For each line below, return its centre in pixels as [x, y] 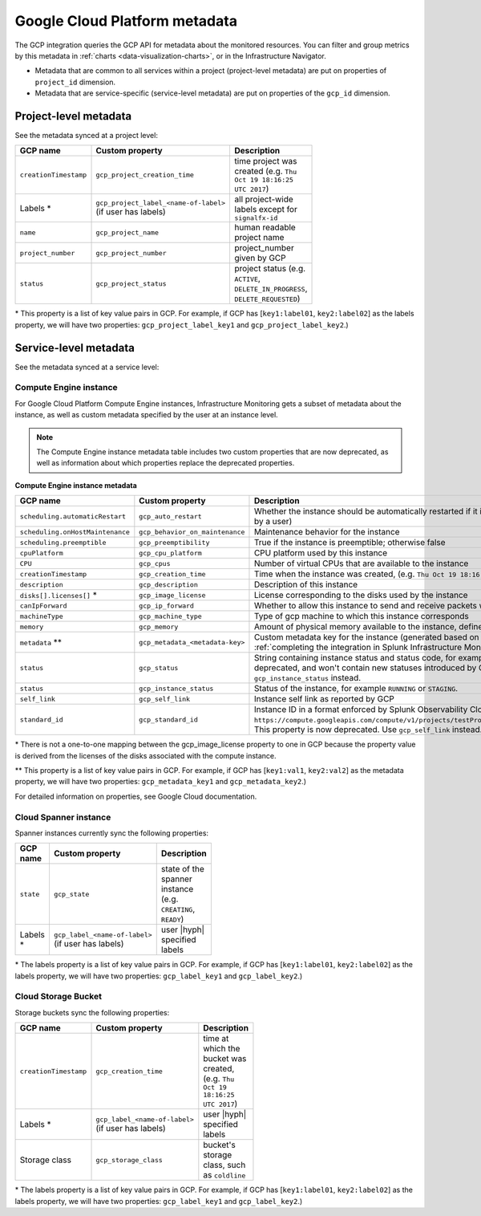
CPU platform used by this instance [321, 553]
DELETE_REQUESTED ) [267, 299]
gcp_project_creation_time [145, 175]
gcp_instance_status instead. [307, 678]
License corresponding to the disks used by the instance [361, 596]
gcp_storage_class [129, 1160]
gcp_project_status [131, 284]
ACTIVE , [247, 279]
